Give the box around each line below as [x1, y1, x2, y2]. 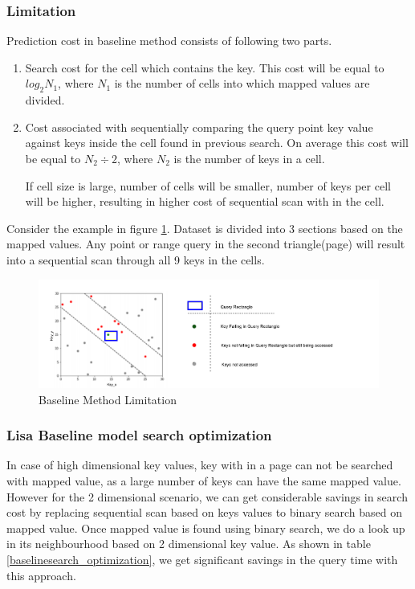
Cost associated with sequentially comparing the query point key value [25, 118, 373, 135]
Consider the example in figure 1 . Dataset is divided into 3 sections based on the [6, 219, 403, 236]
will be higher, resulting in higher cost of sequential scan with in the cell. [25, 193, 384, 210]
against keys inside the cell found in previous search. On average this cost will [25, 134, 409, 151]
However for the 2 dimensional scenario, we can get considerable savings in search [6, 488, 408, 505]
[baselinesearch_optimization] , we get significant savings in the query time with [6, 551, 398, 568]
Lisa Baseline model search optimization [6, 425, 272, 445]
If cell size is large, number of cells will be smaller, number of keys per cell [25, 177, 391, 194]
